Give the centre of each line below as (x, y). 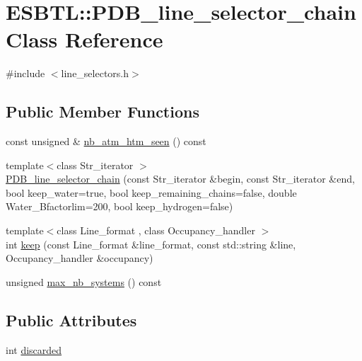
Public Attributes (71, 320)
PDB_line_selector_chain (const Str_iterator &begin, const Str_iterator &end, (180, 179)
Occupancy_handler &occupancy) (80, 258)
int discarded (34, 349)
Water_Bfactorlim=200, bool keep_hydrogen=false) (119, 206)
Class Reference (84, 39)
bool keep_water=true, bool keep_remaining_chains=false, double (151, 192)
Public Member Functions (103, 111)
